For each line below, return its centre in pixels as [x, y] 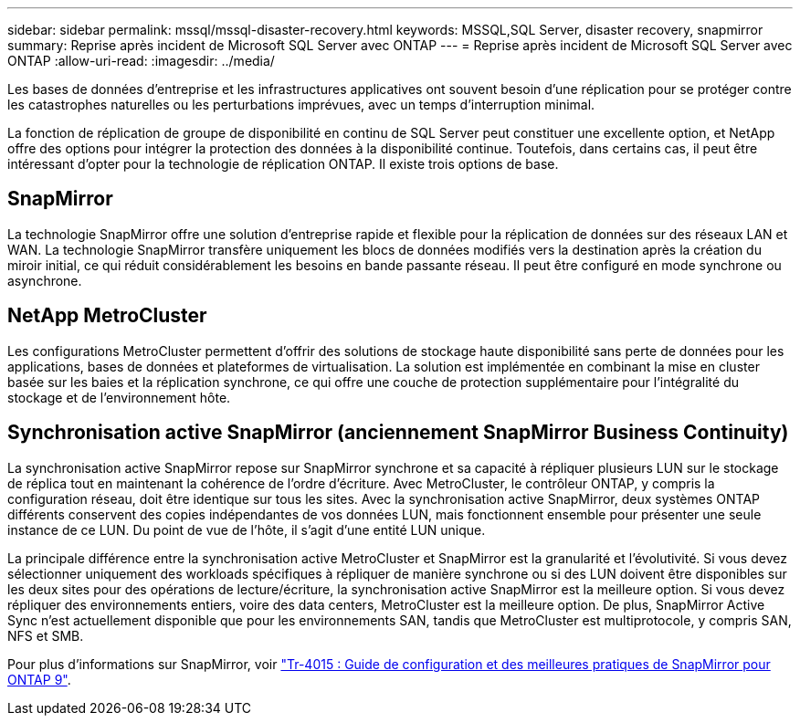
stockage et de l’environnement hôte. [119, 397]
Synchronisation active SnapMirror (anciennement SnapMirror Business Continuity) [398, 433]
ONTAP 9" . [39, 679]
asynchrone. [45, 280]
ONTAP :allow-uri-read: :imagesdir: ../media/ [141, 61]
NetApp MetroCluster [107, 316]
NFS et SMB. [46, 635]
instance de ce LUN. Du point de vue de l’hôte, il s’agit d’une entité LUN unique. [247, 529]
